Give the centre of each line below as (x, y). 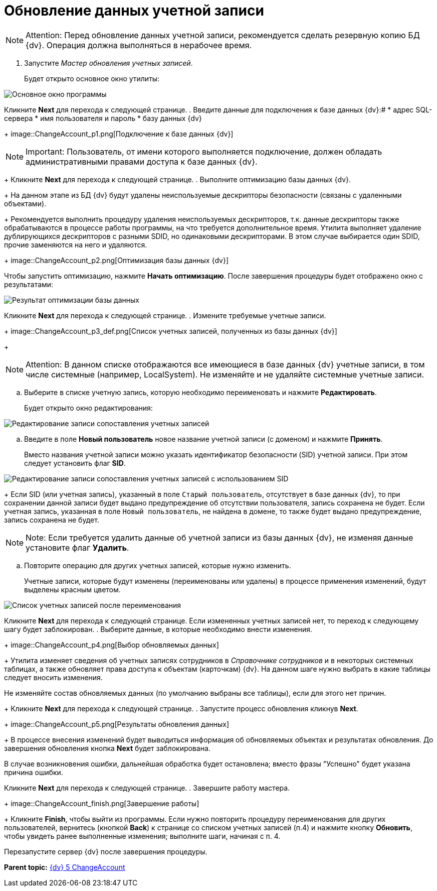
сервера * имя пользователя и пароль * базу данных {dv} (103, 118)
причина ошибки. (34, 772)
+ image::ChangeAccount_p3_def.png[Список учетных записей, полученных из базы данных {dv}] (171, 331)
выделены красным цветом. (72, 589)
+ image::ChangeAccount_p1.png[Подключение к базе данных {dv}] (119, 134)
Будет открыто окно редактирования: (88, 408)
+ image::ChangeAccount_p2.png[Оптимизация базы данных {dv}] (116, 260)
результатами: (29, 284)
